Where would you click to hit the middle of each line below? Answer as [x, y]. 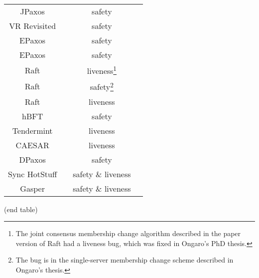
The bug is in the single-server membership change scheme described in [125, 260]
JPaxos [32, 11]
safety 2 [102, 86]
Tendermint [32, 130]
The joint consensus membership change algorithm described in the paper [128, 233]
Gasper [32, 188]
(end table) [21, 209]
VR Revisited [33, 26]
